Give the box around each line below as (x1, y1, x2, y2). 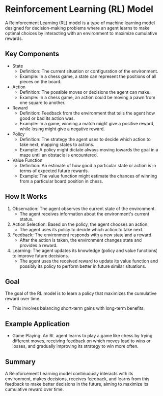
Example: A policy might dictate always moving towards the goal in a (19, 146, 159, 152)
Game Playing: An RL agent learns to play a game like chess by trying (12, 333, 153, 339)
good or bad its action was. (19, 115, 75, 121)
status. (19, 216, 33, 222)
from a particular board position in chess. (19, 178, 103, 184)
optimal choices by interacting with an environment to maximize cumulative (5, 30, 158, 36)
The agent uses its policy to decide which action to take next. (19, 226, 144, 232)
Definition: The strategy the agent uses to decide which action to (19, 136, 151, 142)
